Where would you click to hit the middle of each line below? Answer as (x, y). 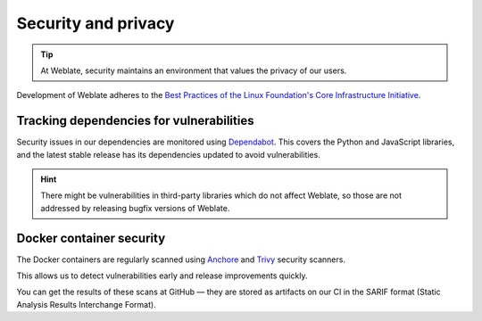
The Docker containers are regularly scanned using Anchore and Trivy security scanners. (181, 259)
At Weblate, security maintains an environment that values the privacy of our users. (194, 70)
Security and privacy (96, 23)
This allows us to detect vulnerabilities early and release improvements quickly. (162, 276)
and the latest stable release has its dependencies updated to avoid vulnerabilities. (168, 154)
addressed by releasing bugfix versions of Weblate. (135, 208)
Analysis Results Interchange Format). (86, 304)
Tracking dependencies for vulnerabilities (135, 121)
